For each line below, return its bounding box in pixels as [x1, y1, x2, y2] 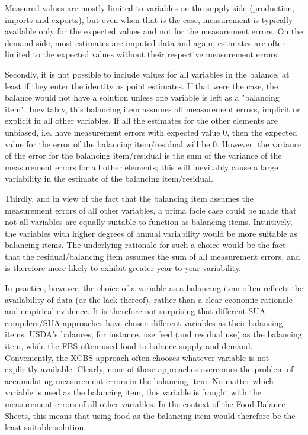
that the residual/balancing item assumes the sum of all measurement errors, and [5, 250, 300, 262]
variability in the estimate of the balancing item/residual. [5, 172, 213, 185]
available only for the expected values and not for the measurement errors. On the [5, 25, 303, 37]
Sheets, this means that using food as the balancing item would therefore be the [5, 409, 296, 421]
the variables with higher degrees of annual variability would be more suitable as [5, 227, 297, 239]
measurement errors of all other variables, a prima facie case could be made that [5, 204, 297, 216]
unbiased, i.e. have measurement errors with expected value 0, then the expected [5, 125, 297, 138]
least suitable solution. [5, 421, 86, 433]
